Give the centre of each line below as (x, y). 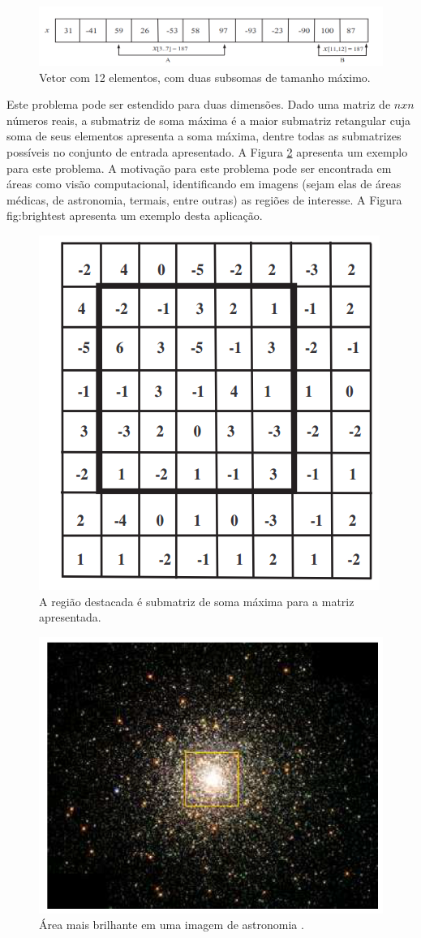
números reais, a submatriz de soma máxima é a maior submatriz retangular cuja (209, 120)
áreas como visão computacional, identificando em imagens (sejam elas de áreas (204, 184)
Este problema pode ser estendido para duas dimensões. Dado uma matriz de (199, 104)
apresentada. (70, 617)
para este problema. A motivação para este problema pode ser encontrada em (199, 168)
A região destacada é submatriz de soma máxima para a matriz (197, 601)
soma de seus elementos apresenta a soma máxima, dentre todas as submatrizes (204, 136)
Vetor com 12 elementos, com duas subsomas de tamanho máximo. (205, 77)
